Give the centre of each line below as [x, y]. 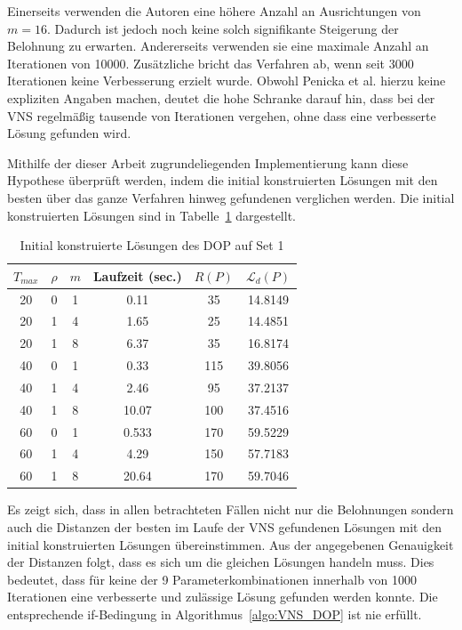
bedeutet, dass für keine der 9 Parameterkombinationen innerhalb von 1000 [212, 579]
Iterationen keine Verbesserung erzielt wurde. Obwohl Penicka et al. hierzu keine [227, 81]
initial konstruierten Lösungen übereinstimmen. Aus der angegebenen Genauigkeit [231, 544]
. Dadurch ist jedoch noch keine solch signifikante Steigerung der [223, 28]
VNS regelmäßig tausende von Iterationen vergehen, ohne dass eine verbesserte [222, 115]
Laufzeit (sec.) [137, 275]
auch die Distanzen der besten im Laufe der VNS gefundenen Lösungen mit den [224, 527]
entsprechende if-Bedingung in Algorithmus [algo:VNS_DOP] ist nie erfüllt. [215, 614]
